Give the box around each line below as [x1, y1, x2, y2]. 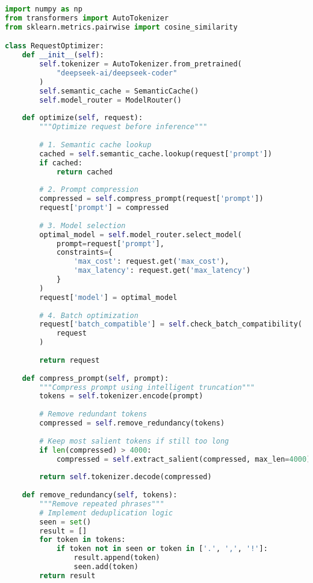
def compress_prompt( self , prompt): [22, 374, 169, 383]
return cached [56, 167, 113, 176]
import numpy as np [5, 5, 82, 13]
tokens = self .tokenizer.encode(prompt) [39, 392, 203, 401]
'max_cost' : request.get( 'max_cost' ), [73, 257, 229, 266]
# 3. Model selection [39, 221, 126, 230]
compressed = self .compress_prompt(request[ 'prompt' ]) [39, 194, 264, 203]
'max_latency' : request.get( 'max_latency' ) [73, 266, 251, 275]
